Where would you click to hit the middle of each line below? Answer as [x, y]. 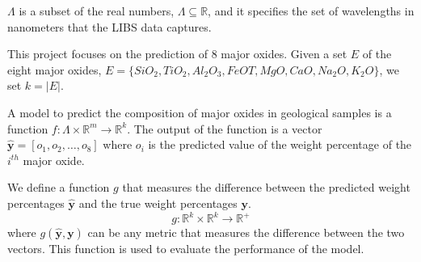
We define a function [59, 187]
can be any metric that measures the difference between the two [246, 232]
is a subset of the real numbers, [97, 11]
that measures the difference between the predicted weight [266, 187]
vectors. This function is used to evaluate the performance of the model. [186, 249]
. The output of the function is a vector [225, 128]
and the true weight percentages [158, 203]
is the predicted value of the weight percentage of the [280, 144]
